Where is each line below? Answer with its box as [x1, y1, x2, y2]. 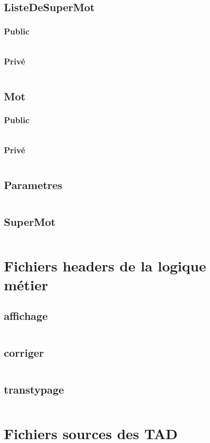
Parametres [4, 177, 63, 192]
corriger [4, 345, 44, 360]
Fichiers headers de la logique [4, 256, 206, 276]
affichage [4, 308, 48, 323]
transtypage [4, 382, 64, 397]
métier [4, 275, 48, 295]
